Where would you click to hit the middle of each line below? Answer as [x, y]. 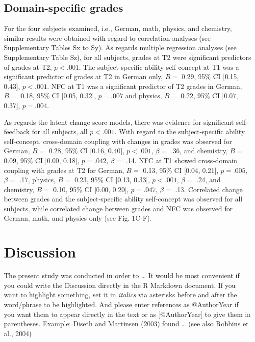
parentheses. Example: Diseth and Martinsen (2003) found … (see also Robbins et [126, 324]
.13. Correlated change [209, 189]
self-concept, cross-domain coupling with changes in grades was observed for [118, 141]
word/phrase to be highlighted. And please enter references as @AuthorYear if [121, 304]
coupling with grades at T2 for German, [64, 170]
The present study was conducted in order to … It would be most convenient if [122, 275]
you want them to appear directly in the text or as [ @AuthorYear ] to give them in [127, 314]
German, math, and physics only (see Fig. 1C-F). [78, 218]
